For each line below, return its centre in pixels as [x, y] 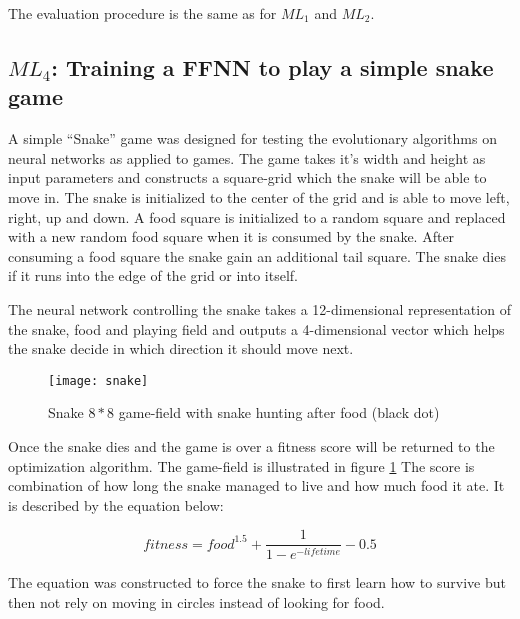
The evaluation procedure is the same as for [142, 13]
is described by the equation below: [116, 504]
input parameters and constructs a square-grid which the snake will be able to [247, 177]
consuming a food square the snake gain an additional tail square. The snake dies [257, 255]
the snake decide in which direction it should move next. [181, 348]
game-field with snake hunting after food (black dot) [279, 412]
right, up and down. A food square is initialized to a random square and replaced [257, 216]
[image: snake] [98, 380]
